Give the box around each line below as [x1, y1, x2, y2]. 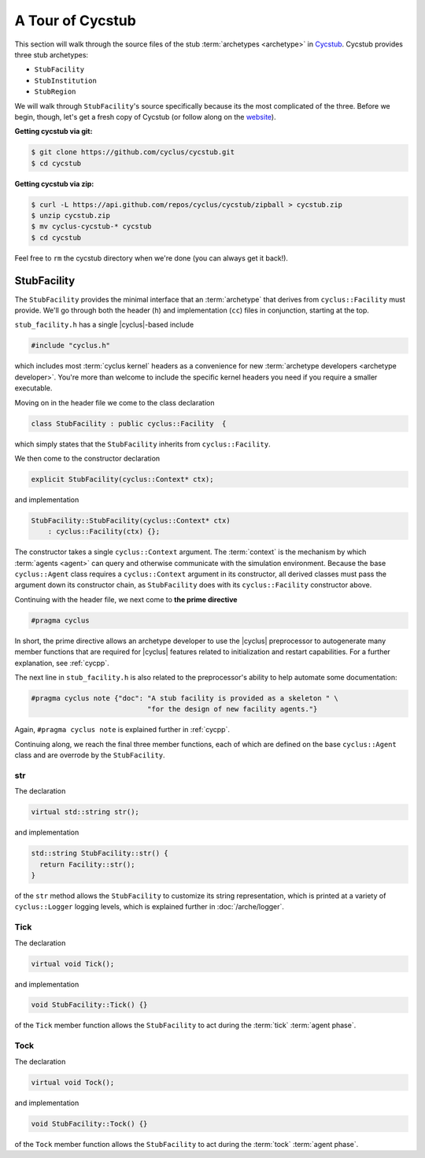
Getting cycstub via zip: [14, 179, 94, 188]
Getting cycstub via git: [14, 127, 93, 136]
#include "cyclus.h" [31, 341, 110, 350]
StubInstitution [34, 76, 98, 85]
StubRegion [34, 87, 76, 96]
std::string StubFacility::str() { [31, 849, 168, 858]
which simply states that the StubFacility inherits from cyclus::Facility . [14, 439, 271, 449]
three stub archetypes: [14, 50, 89, 59]
